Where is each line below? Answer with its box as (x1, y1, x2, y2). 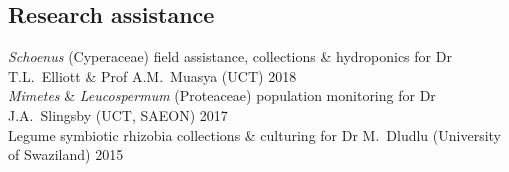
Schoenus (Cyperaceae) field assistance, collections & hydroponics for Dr (8, 46, 452, 67)
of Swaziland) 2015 (8, 144, 124, 165)
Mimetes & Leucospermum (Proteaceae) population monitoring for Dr (8, 85, 436, 106)
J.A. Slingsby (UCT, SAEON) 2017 (8, 104, 228, 125)
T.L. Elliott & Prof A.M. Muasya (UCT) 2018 (8, 65, 297, 86)
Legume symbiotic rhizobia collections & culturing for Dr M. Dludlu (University (8, 124, 502, 145)
